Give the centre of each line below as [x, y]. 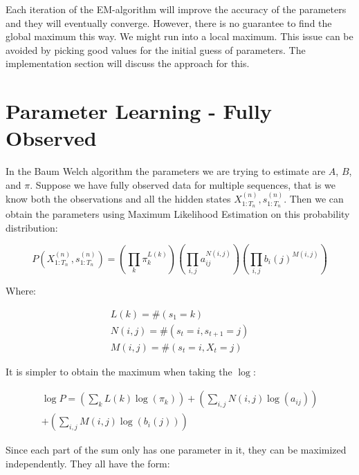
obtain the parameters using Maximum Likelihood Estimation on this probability [178, 214]
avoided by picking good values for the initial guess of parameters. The [156, 49]
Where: [21, 291]
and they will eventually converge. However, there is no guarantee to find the [169, 22]
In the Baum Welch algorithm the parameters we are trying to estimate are [166, 171]
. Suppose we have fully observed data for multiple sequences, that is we [183, 184]
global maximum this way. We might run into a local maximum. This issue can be [179, 36]
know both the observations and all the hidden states [118, 199]
